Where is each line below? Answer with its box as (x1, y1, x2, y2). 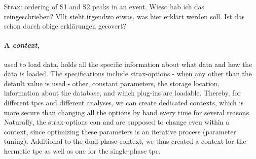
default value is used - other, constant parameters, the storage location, (4, 78, 219, 88)
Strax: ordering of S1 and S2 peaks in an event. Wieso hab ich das (4, 1, 204, 11)
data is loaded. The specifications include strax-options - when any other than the (4, 68, 252, 79)
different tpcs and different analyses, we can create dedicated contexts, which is (4, 97, 244, 107)
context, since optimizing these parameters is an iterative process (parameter (4, 126, 236, 136)
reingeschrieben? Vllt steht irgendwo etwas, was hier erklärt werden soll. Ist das (4, 11, 245, 21)
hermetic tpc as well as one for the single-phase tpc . (4, 145, 161, 156)
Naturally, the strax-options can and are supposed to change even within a (4, 117, 230, 127)
